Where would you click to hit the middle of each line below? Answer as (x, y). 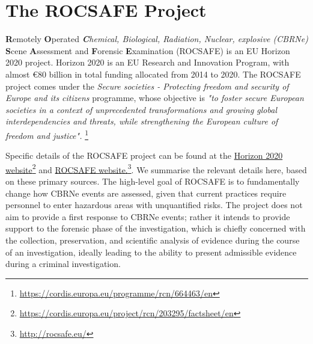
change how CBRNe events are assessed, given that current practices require (146, 193)
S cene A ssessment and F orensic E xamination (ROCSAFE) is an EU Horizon (148, 50)
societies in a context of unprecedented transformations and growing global (141, 109)
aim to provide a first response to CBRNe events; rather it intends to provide (148, 216)
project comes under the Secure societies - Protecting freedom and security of (147, 86)
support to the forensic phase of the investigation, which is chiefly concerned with (156, 228)
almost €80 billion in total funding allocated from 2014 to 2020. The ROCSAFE (153, 74)
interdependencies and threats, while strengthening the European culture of (142, 121)
